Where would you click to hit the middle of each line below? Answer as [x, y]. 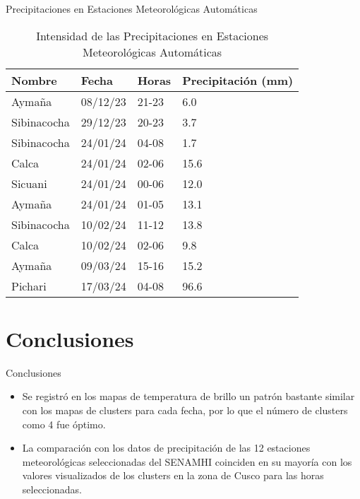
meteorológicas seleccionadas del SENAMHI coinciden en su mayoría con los [187, 461]
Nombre [34, 80]
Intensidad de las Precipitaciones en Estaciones [152, 35]
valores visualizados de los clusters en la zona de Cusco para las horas [173, 475]
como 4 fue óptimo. [64, 424]
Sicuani [29, 183]
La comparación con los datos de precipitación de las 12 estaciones [166, 448]
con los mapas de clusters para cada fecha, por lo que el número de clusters [185, 410]
